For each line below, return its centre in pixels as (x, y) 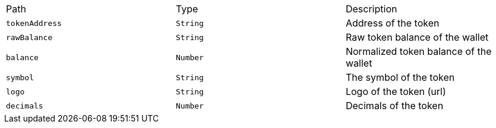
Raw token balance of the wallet (417, 37)
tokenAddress (34, 23)
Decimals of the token (394, 106)
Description (371, 9)
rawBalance (29, 37)
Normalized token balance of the (418, 51)
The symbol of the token (400, 77)
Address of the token (392, 23)
